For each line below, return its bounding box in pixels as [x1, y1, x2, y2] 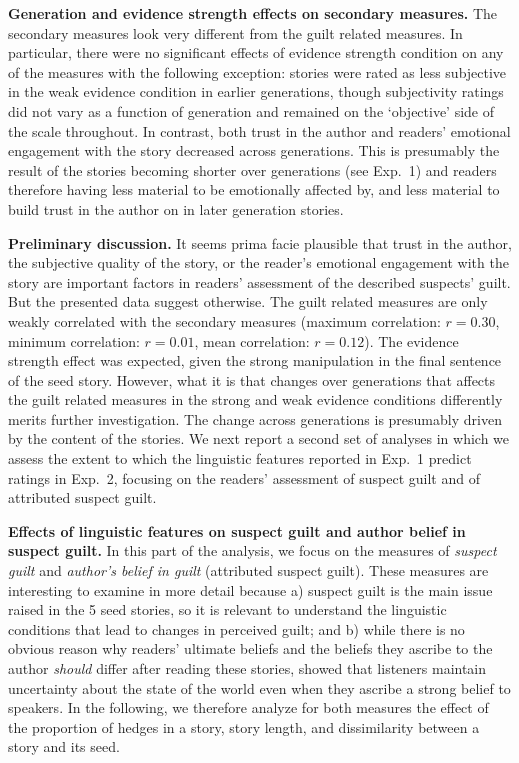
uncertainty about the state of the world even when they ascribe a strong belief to [8, 677, 511, 698]
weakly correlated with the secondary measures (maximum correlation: [8, 310, 441, 331]
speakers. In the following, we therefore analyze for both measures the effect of [8, 697, 489, 718]
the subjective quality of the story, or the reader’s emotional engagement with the [8, 252, 509, 273]
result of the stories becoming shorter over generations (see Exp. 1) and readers [8, 159, 497, 180]
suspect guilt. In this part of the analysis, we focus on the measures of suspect [8, 540, 497, 561]
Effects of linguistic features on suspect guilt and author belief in [8, 520, 466, 541]
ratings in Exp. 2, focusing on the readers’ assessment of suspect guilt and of [8, 467, 480, 488]
